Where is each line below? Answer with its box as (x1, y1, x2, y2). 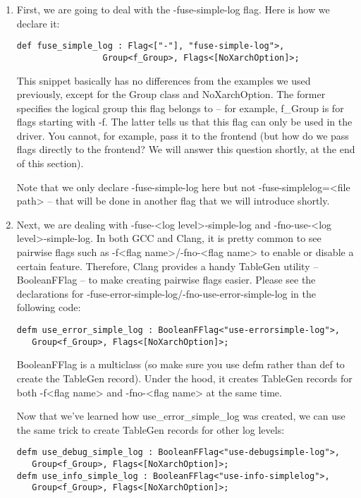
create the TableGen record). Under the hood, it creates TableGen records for (16, 370, 353, 385)
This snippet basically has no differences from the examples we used (16, 73, 311, 87)
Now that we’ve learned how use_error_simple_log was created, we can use (16, 408, 345, 423)
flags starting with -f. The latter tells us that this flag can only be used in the (16, 114, 353, 129)
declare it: (16, 16, 60, 30)
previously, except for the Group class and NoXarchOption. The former (16, 87, 326, 102)
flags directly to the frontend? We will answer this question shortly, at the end (16, 142, 355, 157)
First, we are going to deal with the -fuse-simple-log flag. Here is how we (16, 2, 330, 16)
